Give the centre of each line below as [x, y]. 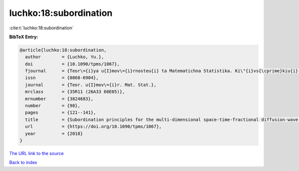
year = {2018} [54, 133]
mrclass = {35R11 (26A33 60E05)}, [75, 92]
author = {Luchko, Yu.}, [65, 57]
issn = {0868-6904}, [62, 78]
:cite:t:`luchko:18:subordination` [42, 28]
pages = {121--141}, [61, 113]
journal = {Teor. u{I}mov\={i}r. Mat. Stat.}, [91, 85]
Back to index [23, 163]
